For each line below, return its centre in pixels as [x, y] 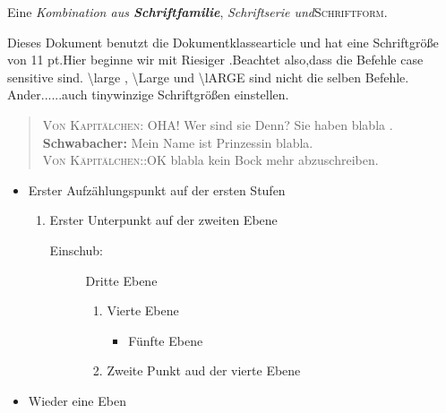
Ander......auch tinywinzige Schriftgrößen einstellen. [148, 95]
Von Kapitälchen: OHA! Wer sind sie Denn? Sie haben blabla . [218, 124]
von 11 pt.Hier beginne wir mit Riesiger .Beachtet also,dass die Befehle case [215, 60]
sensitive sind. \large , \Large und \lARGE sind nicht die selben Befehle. [208, 77]
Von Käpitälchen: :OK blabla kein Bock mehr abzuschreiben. [210, 160]
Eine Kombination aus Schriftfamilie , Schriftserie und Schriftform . [197, 12]
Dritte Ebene [121, 280]
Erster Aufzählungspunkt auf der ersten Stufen [157, 189]
